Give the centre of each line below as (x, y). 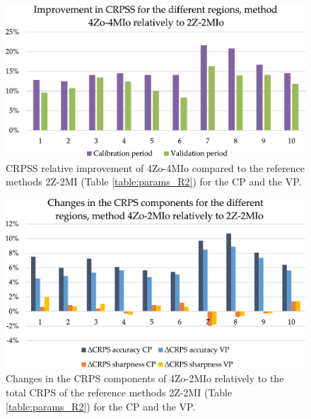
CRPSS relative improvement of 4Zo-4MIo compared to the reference (155, 167)
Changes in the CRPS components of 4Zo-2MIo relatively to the (145, 378)
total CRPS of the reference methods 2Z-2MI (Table (119, 392)
